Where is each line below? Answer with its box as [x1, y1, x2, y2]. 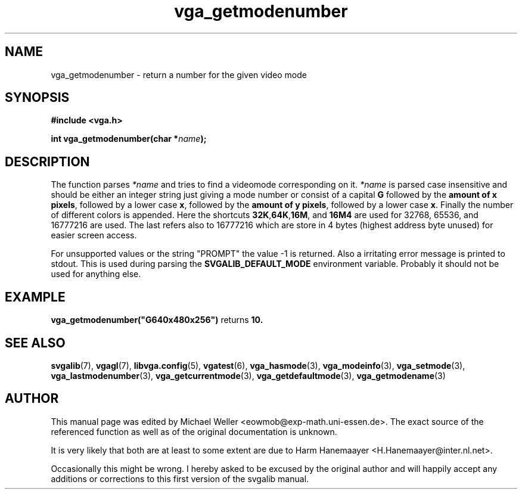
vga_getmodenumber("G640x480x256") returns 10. [51, 315, 263, 325]
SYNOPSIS [5, 90, 70, 105]
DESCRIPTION [5, 154, 90, 169]
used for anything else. [51, 269, 141, 279]
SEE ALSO [5, 335, 66, 350]
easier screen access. [51, 230, 137, 241]
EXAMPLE [5, 289, 66, 305]
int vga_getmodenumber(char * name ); [51, 133, 207, 144]
